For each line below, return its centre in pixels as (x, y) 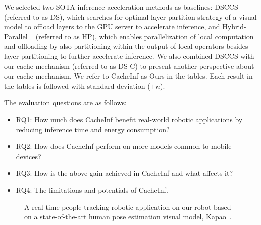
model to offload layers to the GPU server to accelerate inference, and (112, 26)
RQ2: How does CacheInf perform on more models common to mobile (124, 146)
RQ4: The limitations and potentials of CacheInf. (92, 190)
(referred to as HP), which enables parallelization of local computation (145, 36)
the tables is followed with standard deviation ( (77, 85)
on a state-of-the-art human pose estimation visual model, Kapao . (128, 217)
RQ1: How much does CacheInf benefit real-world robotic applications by (129, 119)
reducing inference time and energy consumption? (93, 129)
